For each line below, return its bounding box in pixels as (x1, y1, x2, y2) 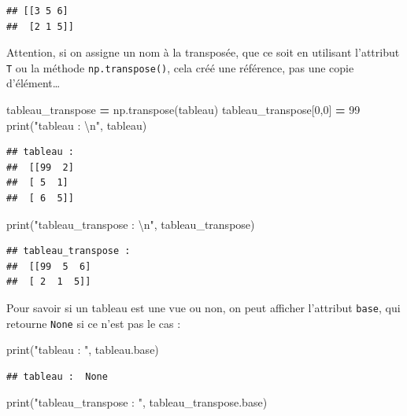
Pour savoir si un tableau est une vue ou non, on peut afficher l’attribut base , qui (6, 299, 401, 315)
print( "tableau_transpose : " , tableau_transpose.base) (6, 394, 268, 410)
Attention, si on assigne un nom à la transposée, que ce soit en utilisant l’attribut (6, 44, 400, 61)
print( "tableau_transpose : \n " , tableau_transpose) (6, 215, 255, 232)
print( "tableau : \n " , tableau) (6, 116, 147, 133)
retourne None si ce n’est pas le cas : (6, 315, 181, 331)
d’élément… (6, 75, 61, 91)
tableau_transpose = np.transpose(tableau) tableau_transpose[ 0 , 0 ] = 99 (6, 101, 361, 118)
